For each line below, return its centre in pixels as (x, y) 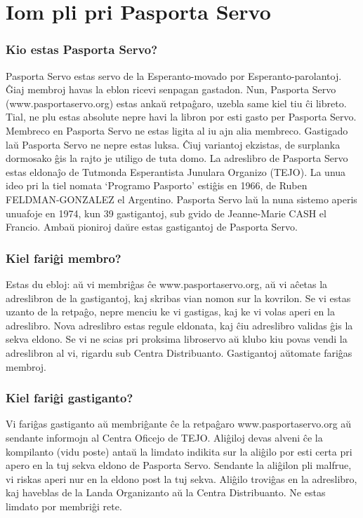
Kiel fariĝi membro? (64, 258)
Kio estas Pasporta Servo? (82, 49)
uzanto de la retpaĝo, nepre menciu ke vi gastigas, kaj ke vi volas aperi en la (170, 312)
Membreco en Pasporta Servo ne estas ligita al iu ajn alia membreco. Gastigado (177, 130)
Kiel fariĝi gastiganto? (70, 398)
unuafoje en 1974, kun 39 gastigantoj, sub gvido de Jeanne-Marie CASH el (166, 213)
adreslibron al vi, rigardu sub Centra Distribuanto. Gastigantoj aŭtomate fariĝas (179, 352)
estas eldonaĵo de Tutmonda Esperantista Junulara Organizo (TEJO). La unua (176, 171)
